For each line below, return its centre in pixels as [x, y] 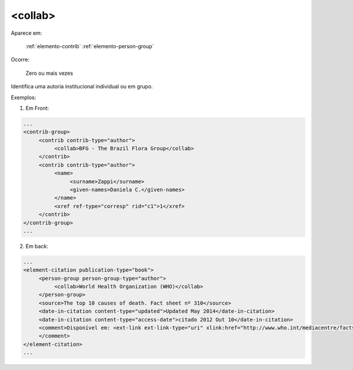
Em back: [37, 246]
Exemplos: [24, 97]
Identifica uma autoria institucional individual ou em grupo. [82, 87]
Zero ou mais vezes [49, 73]
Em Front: [37, 108]
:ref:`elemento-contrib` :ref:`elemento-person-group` [90, 46]
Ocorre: [20, 60]
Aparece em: [26, 33]
